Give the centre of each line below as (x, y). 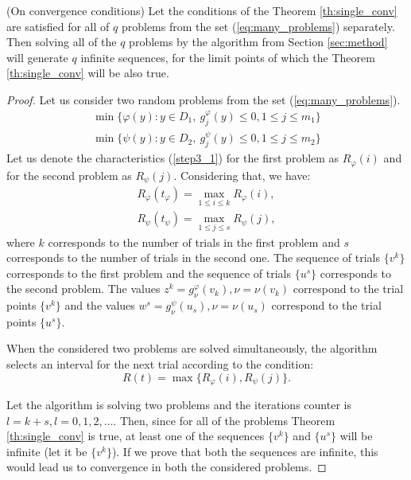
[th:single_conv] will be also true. (88, 73)
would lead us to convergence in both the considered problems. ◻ (167, 467)
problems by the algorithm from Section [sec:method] (258, 42)
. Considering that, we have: (242, 175)
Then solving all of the (62, 42)
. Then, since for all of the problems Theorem (224, 420)
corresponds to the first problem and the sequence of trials (149, 273)
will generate (37, 57)
